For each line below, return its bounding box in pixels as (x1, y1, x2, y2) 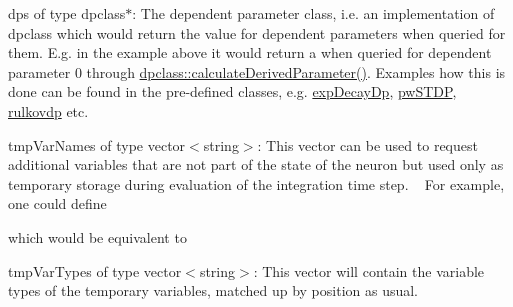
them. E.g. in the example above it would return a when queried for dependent (8, 42, 492, 63)
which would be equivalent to (8, 226, 187, 247)
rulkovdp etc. (8, 100, 89, 121)
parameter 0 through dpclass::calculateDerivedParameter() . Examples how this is (8, 61, 506, 82)
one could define (8, 193, 107, 214)
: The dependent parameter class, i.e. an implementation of (132, 3, 495, 23)
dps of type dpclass (8, 3, 126, 23)
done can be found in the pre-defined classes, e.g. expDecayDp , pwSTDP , (8, 81, 457, 102)
